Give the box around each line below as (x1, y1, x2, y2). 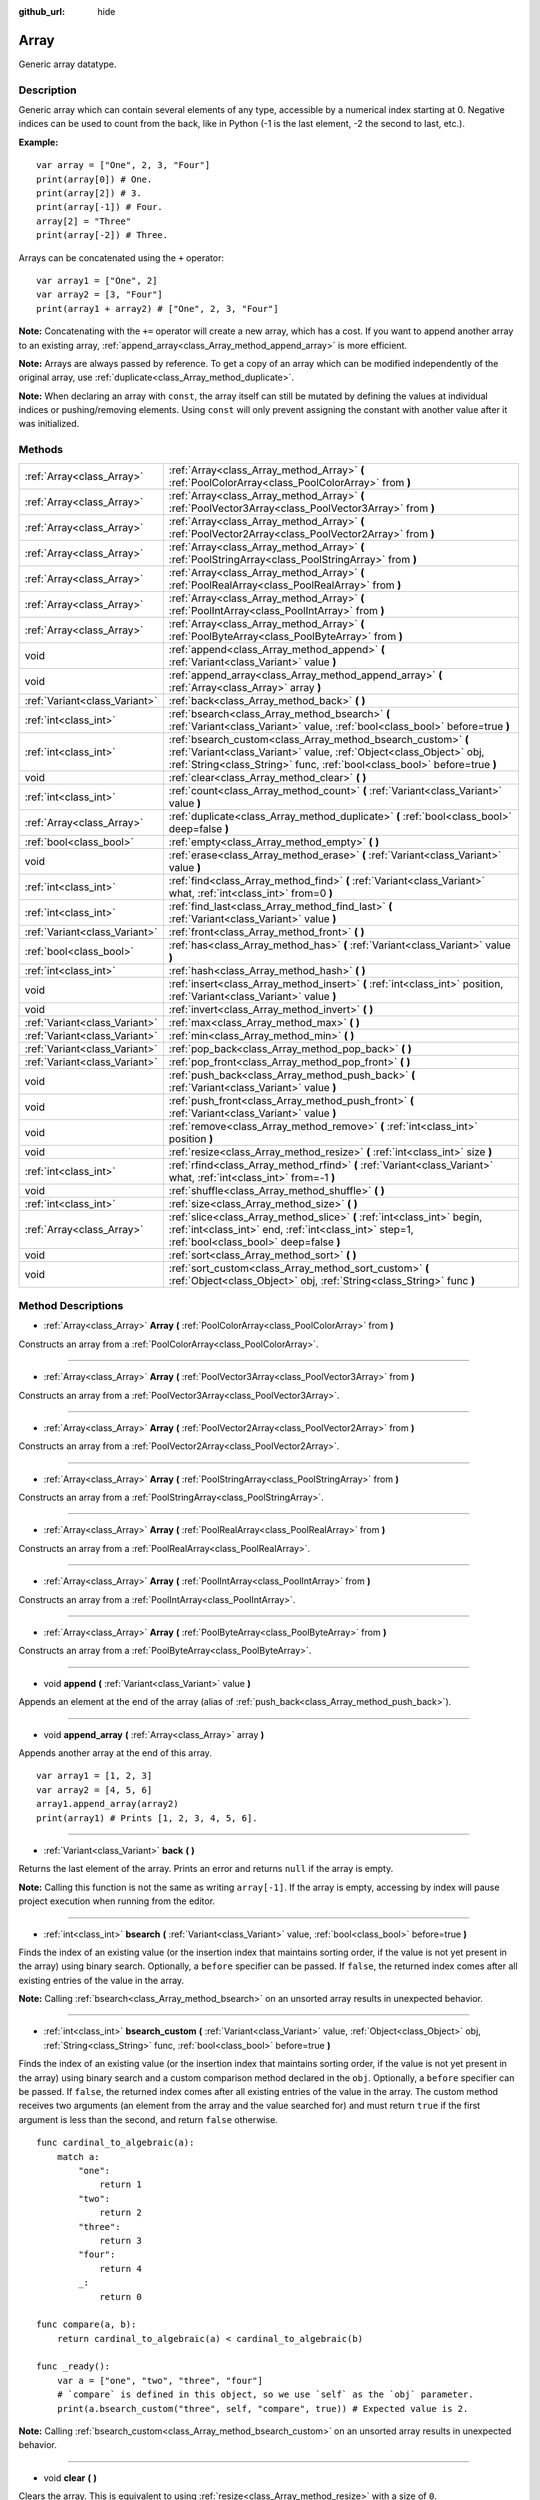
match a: (56, 2151, 100, 2162)
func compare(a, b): (36, 2319, 137, 2330)
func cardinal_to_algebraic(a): (36, 2137, 195, 2149)
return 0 (99, 2291, 142, 2302)
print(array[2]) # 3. (36, 188, 142, 199)
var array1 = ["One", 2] (36, 275, 158, 286)
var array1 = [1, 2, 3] (36, 1770, 153, 1782)
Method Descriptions (18, 1298, 124, 1312)
